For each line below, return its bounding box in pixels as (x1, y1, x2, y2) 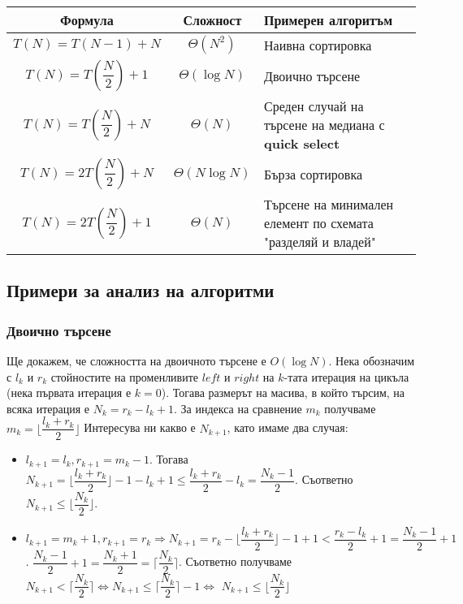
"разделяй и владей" (264, 232, 376, 251)
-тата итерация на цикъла (283, 368, 409, 385)
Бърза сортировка (264, 164, 363, 183)
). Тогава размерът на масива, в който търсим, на (161, 384, 405, 401)
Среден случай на (264, 97, 364, 115)
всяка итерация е (6, 399, 89, 416)
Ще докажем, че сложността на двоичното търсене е (6, 352, 266, 369)
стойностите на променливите (50, 368, 199, 385)
